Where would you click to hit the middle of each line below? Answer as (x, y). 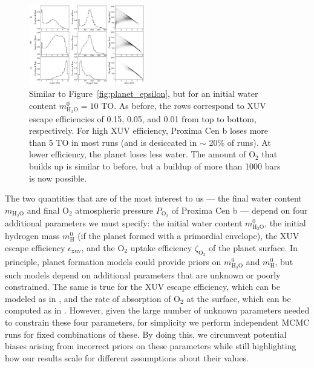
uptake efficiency (161, 247)
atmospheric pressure (114, 210)
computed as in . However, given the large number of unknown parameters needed (157, 310)
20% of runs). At (240, 142)
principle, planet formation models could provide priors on (113, 261)
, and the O (103, 247)
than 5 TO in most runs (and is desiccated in (113, 142)
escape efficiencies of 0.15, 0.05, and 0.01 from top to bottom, (143, 118)
